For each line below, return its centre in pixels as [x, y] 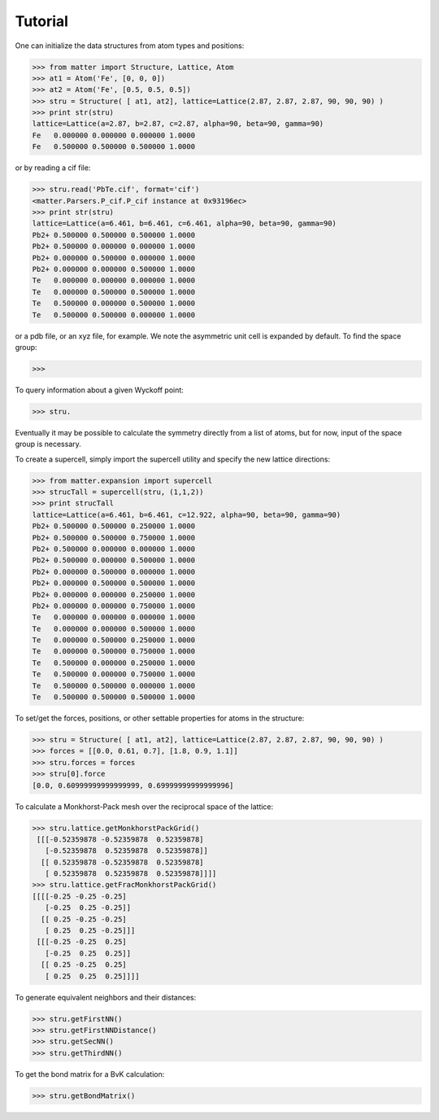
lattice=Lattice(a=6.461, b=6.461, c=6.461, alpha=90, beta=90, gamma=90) [185, 223]
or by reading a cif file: [53, 168]
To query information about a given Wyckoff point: [100, 390]
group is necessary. [48, 444]
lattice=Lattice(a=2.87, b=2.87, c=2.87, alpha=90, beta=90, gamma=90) [178, 124]
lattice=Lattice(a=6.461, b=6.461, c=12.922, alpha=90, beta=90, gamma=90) [187, 514]
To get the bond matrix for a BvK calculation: [90, 1074]
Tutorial [42, 21]
